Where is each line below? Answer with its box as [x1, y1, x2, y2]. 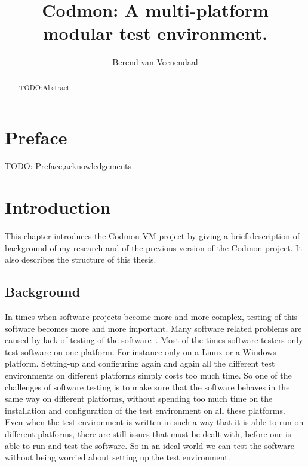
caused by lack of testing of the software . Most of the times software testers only [5, 334, 303, 346]
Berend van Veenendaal [112, 56, 198, 68]
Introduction [5, 195, 111, 219]
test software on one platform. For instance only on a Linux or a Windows [5, 345, 276, 358]
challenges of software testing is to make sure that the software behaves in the [5, 380, 290, 393]
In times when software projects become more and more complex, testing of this [5, 310, 298, 322]
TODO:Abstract [19, 82, 70, 92]
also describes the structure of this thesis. [5, 253, 156, 265]
